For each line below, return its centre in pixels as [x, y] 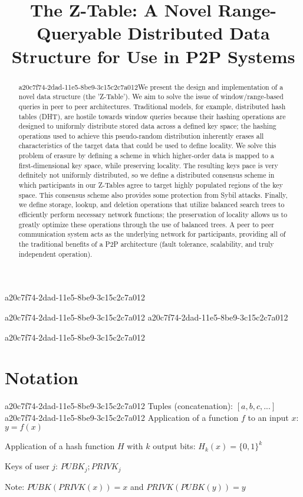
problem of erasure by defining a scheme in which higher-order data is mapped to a [146, 156]
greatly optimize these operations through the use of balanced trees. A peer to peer [146, 224]
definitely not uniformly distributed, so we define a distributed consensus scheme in [146, 175]
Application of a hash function [60, 446]
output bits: [174, 446]
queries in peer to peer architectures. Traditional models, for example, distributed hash [152, 106]
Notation [42, 377]
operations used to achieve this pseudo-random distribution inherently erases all [141, 135]
